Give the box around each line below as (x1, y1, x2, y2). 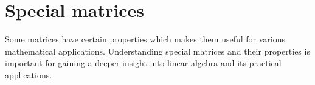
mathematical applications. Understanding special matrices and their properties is (5, 44, 310, 57)
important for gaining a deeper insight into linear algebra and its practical (5, 56, 282, 69)
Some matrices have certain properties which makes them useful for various (5, 33, 286, 46)
